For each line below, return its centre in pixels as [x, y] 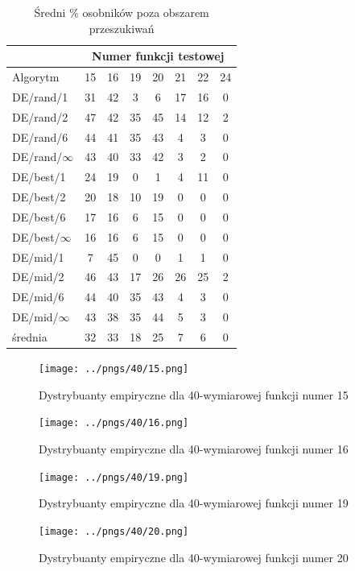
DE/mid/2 [38, 277]
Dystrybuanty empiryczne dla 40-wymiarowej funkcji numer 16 [194, 449]
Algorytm [36, 77]
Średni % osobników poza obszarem [122, 12]
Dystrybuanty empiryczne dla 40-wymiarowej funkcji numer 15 [194, 394]
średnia [30, 337]
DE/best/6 [39, 216]
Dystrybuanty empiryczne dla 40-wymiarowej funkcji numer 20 [194, 557]
